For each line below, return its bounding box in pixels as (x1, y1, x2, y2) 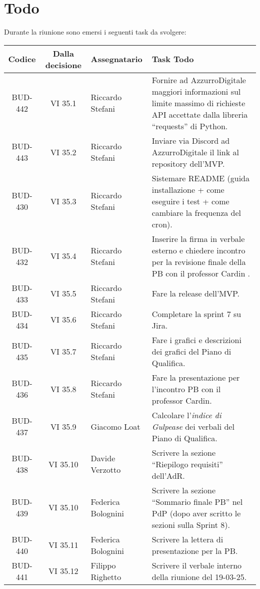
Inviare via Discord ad (151, 134, 230, 146)
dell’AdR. (151, 469, 185, 481)
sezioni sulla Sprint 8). (151, 518, 230, 530)
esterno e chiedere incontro (151, 244, 245, 256)
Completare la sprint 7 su (151, 308, 241, 320)
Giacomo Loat (90, 420, 140, 432)
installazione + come (151, 183, 224, 195)
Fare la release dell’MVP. (151, 287, 240, 300)
